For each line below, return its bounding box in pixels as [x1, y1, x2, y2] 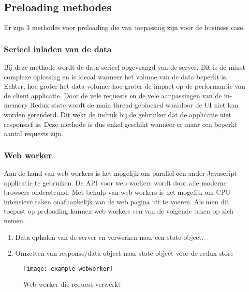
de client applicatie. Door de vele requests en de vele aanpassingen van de [4, 90, 222, 100]
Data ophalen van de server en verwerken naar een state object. [15, 231, 204, 242]
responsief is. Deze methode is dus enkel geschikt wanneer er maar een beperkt [4, 119, 237, 129]
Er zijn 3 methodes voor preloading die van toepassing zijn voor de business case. [4, 22, 245, 32]
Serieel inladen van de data [4, 43, 112, 55]
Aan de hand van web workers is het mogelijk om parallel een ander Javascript [4, 168, 237, 178]
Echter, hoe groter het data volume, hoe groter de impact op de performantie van [4, 81, 246, 91]
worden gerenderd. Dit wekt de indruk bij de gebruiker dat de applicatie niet [4, 109, 232, 119]
